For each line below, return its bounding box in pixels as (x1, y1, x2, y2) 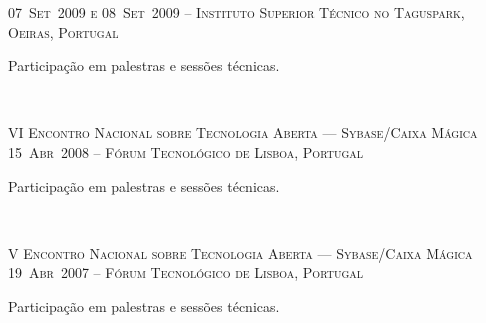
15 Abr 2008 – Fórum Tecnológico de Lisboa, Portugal (8, 141, 363, 162)
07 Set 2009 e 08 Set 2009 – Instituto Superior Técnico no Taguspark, (8, 2, 465, 22)
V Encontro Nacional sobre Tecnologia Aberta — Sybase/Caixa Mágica (8, 242, 473, 263)
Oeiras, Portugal (8, 21, 119, 42)
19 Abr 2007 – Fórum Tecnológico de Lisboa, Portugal (8, 262, 363, 283)
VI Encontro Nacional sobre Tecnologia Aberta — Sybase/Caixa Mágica (8, 122, 478, 143)
